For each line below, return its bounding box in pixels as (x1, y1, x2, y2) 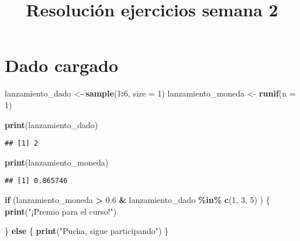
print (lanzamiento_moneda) (5, 156, 109, 168)
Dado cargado (5, 53, 119, 77)
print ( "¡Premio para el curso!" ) (5, 205, 117, 217)
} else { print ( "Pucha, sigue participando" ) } (5, 225, 169, 237)
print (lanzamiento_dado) (5, 118, 98, 130)
